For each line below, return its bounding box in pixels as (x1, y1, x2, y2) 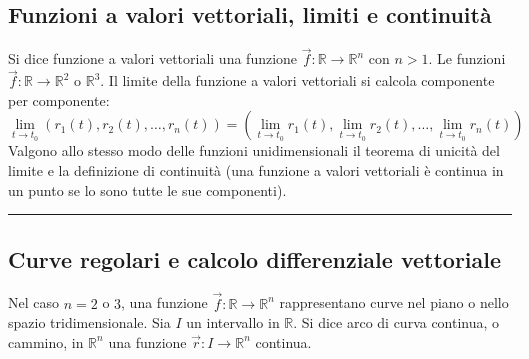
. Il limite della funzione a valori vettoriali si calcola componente (100, 70, 495, 91)
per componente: (8, 89, 110, 110)
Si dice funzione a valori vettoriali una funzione (8, 48, 298, 69)
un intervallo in (186, 312, 280, 333)
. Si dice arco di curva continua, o (293, 312, 500, 333)
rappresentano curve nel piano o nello (279, 292, 509, 313)
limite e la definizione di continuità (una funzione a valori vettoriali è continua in (8, 160, 504, 181)
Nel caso (8, 292, 60, 313)
